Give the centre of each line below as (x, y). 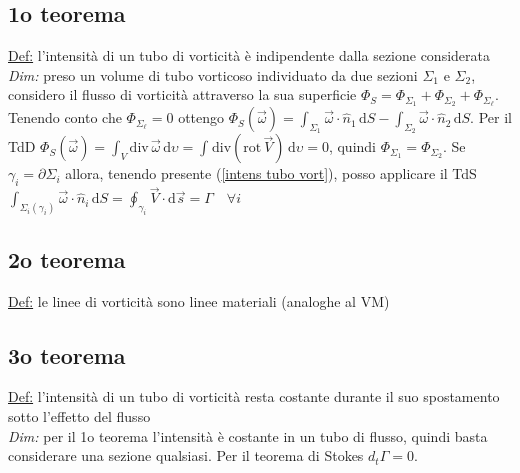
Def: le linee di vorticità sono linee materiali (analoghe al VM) (199, 300)
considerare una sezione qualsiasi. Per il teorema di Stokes (186, 455)
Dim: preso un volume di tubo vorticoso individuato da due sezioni (213, 74)
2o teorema (67, 258)
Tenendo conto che (65, 117)
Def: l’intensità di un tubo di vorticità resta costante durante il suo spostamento (254, 396)
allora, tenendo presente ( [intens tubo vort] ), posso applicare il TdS (271, 173)
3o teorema (67, 354)
